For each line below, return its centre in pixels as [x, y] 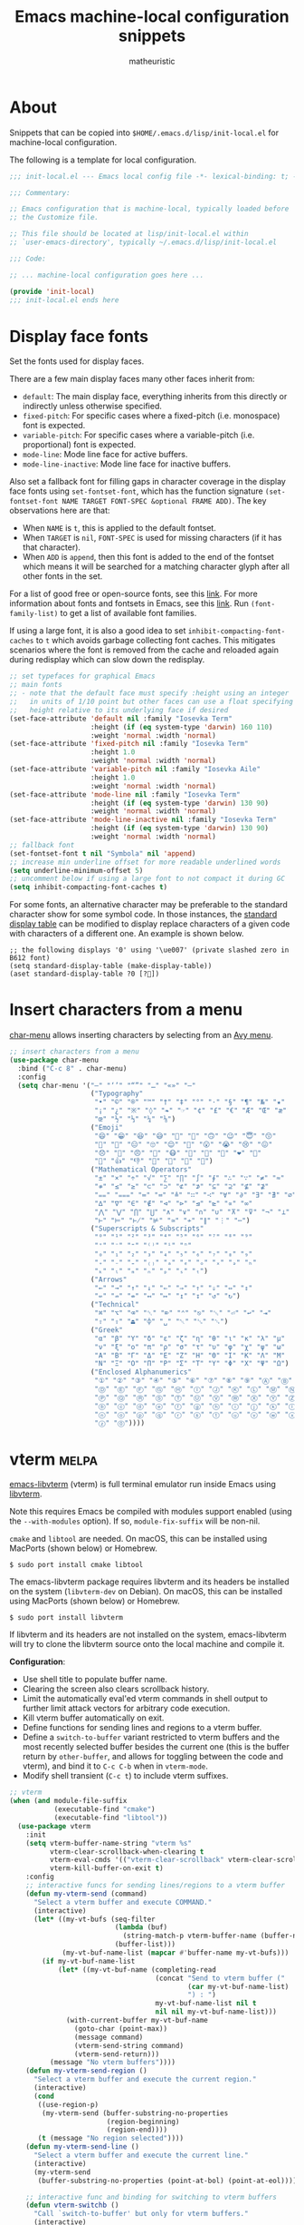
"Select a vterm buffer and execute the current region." [145, 2080]
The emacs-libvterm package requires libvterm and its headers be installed [149, 1582]
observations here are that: [60, 511]
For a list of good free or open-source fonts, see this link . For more [133, 594]
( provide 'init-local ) [52, 291]
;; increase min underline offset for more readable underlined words [145, 862]
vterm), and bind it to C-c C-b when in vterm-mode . [115, 1766]
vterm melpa [54, 1459]
